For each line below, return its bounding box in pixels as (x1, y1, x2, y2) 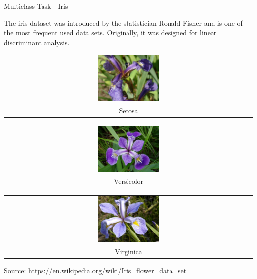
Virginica (115, 246, 142, 256)
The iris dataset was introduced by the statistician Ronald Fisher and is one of (4, 17, 243, 28)
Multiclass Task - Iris (4, 1, 68, 11)
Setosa (119, 105, 138, 115)
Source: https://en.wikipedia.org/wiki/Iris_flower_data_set (4, 265, 187, 276)
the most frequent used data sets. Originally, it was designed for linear (4, 27, 217, 38)
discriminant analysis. (4, 37, 70, 47)
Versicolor (113, 176, 144, 186)
